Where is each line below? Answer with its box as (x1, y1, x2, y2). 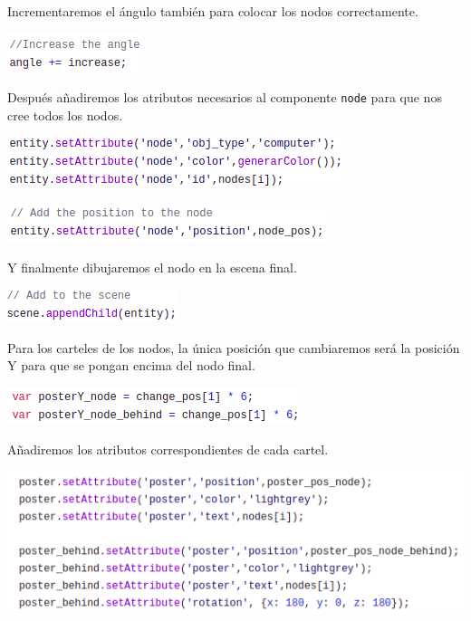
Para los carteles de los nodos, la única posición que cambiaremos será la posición (7, 338, 460, 357)
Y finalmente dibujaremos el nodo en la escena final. (7, 257, 297, 276)
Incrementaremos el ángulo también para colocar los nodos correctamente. (7, 2, 418, 20)
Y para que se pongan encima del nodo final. (7, 356, 255, 375)
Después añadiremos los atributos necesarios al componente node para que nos (7, 88, 442, 107)
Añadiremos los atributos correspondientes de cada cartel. (7, 439, 329, 458)
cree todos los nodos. (7, 105, 123, 124)
